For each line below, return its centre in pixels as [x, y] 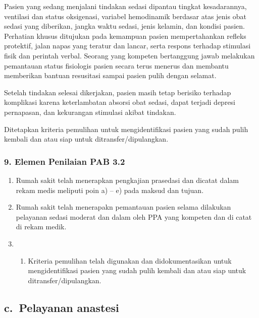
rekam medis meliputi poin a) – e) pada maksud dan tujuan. [110, 190]
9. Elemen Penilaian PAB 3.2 [65, 161]
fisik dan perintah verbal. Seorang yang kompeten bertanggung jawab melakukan [129, 55]
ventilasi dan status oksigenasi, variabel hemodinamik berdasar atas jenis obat [125, 16]
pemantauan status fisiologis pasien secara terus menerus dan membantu [116, 65]
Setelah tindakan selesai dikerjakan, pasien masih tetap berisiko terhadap [118, 92]
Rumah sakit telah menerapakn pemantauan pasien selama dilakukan [123, 207]
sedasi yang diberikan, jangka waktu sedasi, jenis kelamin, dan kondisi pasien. [125, 26]
